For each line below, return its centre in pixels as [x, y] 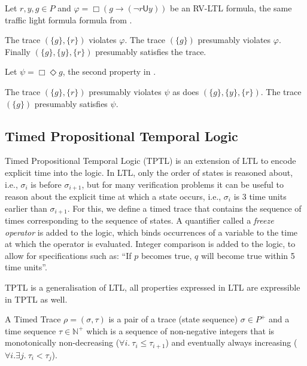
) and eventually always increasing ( [231, 342]
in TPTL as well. [36, 299]
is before [46, 184]
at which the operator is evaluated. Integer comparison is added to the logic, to [150, 244]
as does [186, 91]
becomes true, [166, 255]
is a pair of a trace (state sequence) [173, 319]
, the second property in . [109, 71]
